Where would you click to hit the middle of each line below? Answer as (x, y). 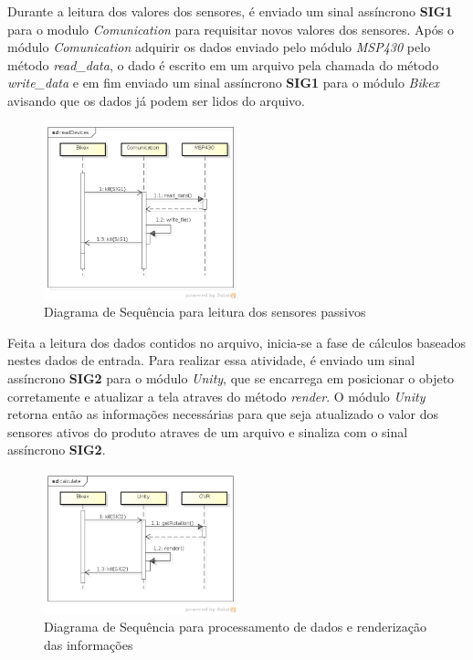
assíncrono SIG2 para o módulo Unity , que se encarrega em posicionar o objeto (231, 378)
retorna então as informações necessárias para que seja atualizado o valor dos (223, 414)
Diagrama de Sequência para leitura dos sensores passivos (205, 312)
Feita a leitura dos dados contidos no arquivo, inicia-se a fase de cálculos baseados (237, 342)
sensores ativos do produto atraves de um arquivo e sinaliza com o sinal (208, 431)
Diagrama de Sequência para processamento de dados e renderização (236, 626)
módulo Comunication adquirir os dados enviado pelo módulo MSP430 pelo (219, 47)
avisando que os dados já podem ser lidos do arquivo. (156, 100)
